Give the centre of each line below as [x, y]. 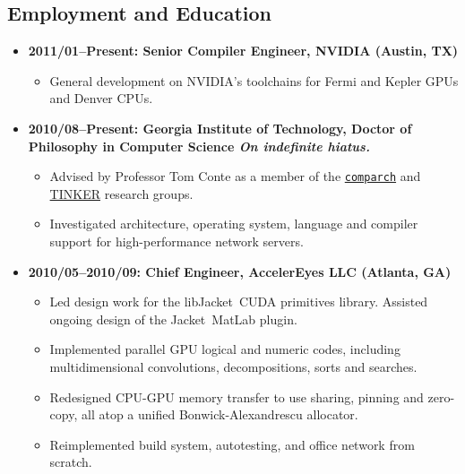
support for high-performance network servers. [177, 241]
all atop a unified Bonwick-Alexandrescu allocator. [220, 414]
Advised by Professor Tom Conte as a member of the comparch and [235, 176]
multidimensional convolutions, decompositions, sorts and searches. [233, 366]
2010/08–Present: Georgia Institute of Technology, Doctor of [220, 128]
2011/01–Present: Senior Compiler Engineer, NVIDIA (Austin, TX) [243, 51]
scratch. [71, 462]
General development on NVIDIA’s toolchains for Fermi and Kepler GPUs [254, 80]
